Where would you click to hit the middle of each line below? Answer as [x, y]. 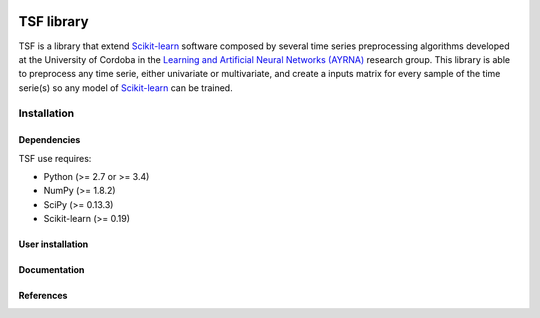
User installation [53, 244]
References [43, 296]
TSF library [53, 21]
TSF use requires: [55, 158]
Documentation [51, 270]
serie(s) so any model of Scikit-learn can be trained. [126, 87]
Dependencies [49, 140]
